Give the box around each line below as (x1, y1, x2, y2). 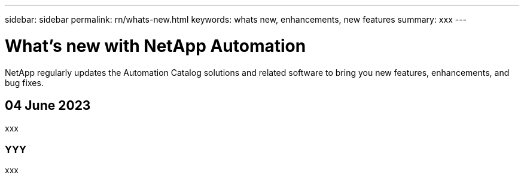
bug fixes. (5, 77, 44, 88)
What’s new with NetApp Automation (5, 35, 306, 56)
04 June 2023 (5, 97, 91, 113)
